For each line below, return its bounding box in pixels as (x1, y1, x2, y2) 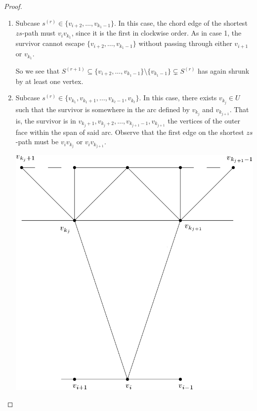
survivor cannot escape (15, 38, 85, 48)
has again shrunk (198, 66, 250, 76)
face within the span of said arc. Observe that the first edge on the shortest (15, 126, 244, 137)
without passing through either (138, 38, 232, 48)
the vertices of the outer (168, 115, 241, 125)
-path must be (15, 136, 59, 147)
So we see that (15, 66, 60, 76)
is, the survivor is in (15, 115, 76, 125)
